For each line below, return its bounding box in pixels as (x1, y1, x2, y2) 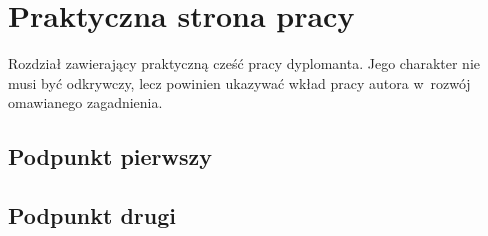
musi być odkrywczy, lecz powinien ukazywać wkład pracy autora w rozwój (8, 72, 471, 93)
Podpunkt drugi (8, 200, 176, 231)
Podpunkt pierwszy (8, 141, 213, 172)
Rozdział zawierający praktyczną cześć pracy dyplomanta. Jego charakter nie (8, 53, 480, 74)
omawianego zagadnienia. (8, 92, 163, 113)
